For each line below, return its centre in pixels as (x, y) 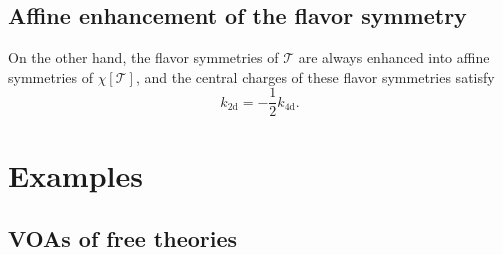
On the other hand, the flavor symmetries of (143, 57)
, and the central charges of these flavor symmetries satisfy (315, 76)
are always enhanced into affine (394, 57)
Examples (75, 174)
